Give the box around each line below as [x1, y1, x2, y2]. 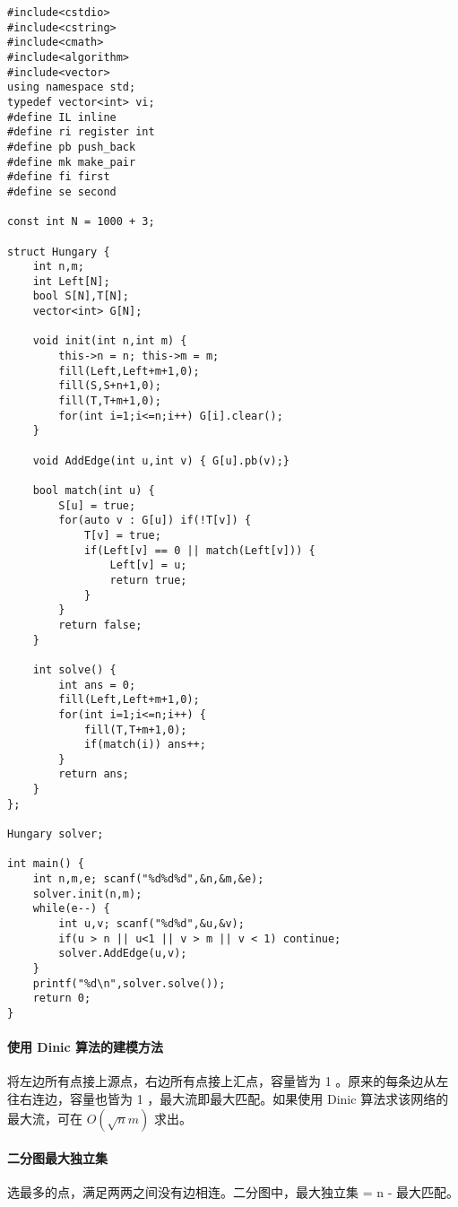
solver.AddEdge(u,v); [58, 947, 187, 960]
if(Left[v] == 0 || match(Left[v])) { [83, 543, 315, 557]
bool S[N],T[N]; [32, 290, 130, 303]
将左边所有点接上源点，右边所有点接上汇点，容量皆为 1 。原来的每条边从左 [7, 1072, 449, 1090]
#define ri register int [7, 126, 155, 139]
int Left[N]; [32, 274, 110, 288]
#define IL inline [7, 110, 117, 124]
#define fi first [7, 170, 110, 184]
